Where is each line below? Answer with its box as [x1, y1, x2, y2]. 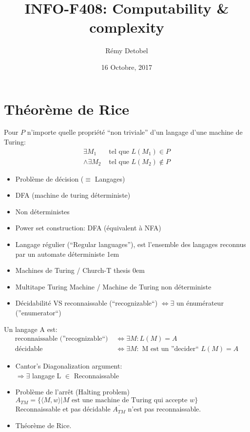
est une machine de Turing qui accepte [71, 397, 188, 404]
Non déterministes [15, 206, 70, 216]
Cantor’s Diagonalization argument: [15, 361, 122, 371]
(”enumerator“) [15, 308, 61, 318]
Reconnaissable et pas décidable [15, 404, 111, 414]
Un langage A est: [4, 324, 58, 334]
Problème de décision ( [15, 173, 84, 184]
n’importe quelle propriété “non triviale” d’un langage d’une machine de [27, 127, 243, 137]
